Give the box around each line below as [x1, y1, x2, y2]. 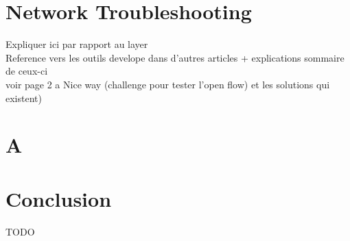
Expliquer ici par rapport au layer [5, 37, 148, 51]
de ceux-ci [5, 64, 48, 78]
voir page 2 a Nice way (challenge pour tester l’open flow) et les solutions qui [5, 77, 330, 91]
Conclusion [5, 184, 112, 212]
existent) [5, 90, 42, 105]
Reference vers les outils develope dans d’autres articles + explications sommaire [5, 50, 345, 64]
